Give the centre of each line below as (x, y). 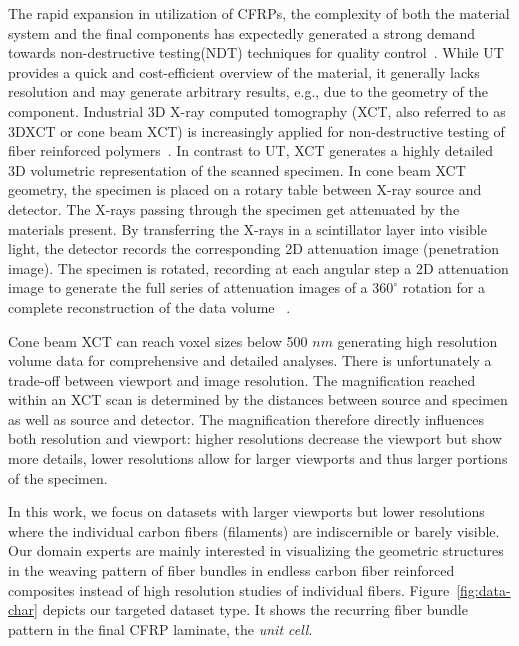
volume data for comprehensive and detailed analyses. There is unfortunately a (250, 360)
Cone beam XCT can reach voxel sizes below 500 (158, 340)
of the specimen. (58, 477)
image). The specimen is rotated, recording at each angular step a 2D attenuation (258, 267)
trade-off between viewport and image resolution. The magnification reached (242, 379)
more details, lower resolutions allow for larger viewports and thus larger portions (258, 458)
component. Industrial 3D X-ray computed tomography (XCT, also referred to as (257, 110)
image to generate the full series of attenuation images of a (188, 287)
